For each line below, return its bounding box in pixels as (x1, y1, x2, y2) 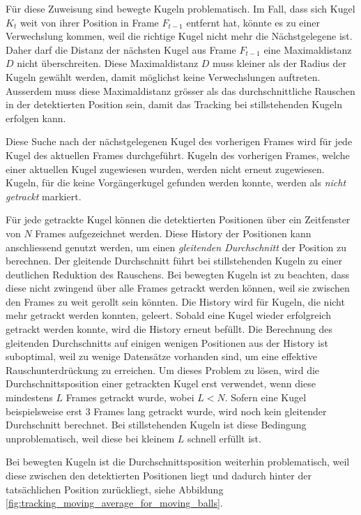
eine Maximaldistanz (263, 42, 352, 57)
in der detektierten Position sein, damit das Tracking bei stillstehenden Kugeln (6, 97, 342, 112)
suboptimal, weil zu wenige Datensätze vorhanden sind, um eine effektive (6, 349, 317, 364)
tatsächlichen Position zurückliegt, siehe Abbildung (6, 482, 224, 496)
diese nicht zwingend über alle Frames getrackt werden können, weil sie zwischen (6, 281, 350, 295)
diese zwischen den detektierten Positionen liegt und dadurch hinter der (6, 468, 312, 482)
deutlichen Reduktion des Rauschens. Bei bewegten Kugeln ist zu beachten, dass (6, 267, 349, 281)
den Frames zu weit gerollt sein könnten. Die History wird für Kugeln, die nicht (6, 294, 345, 308)
